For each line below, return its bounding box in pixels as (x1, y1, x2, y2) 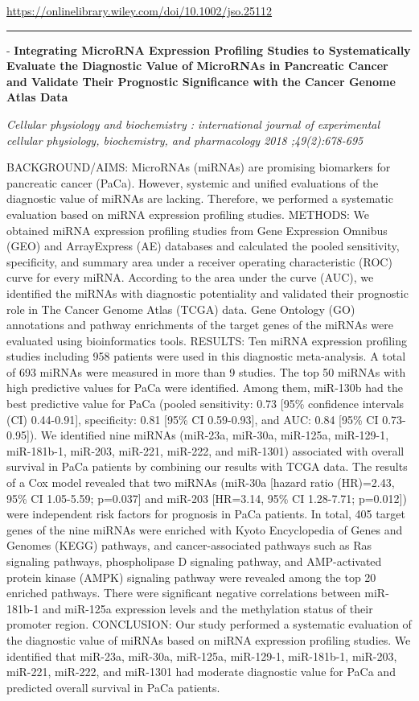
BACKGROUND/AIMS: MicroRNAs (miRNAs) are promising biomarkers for (6, 159, 391, 175)
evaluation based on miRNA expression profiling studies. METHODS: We (6, 205, 370, 222)
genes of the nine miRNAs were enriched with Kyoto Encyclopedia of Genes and (6, 521, 403, 538)
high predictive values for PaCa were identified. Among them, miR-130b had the (6, 379, 403, 396)
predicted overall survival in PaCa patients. (6, 678, 220, 695)
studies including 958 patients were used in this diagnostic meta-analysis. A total (6, 348, 406, 365)
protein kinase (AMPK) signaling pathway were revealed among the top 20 (6, 568, 376, 585)
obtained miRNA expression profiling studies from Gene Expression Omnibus (6, 221, 388, 238)
